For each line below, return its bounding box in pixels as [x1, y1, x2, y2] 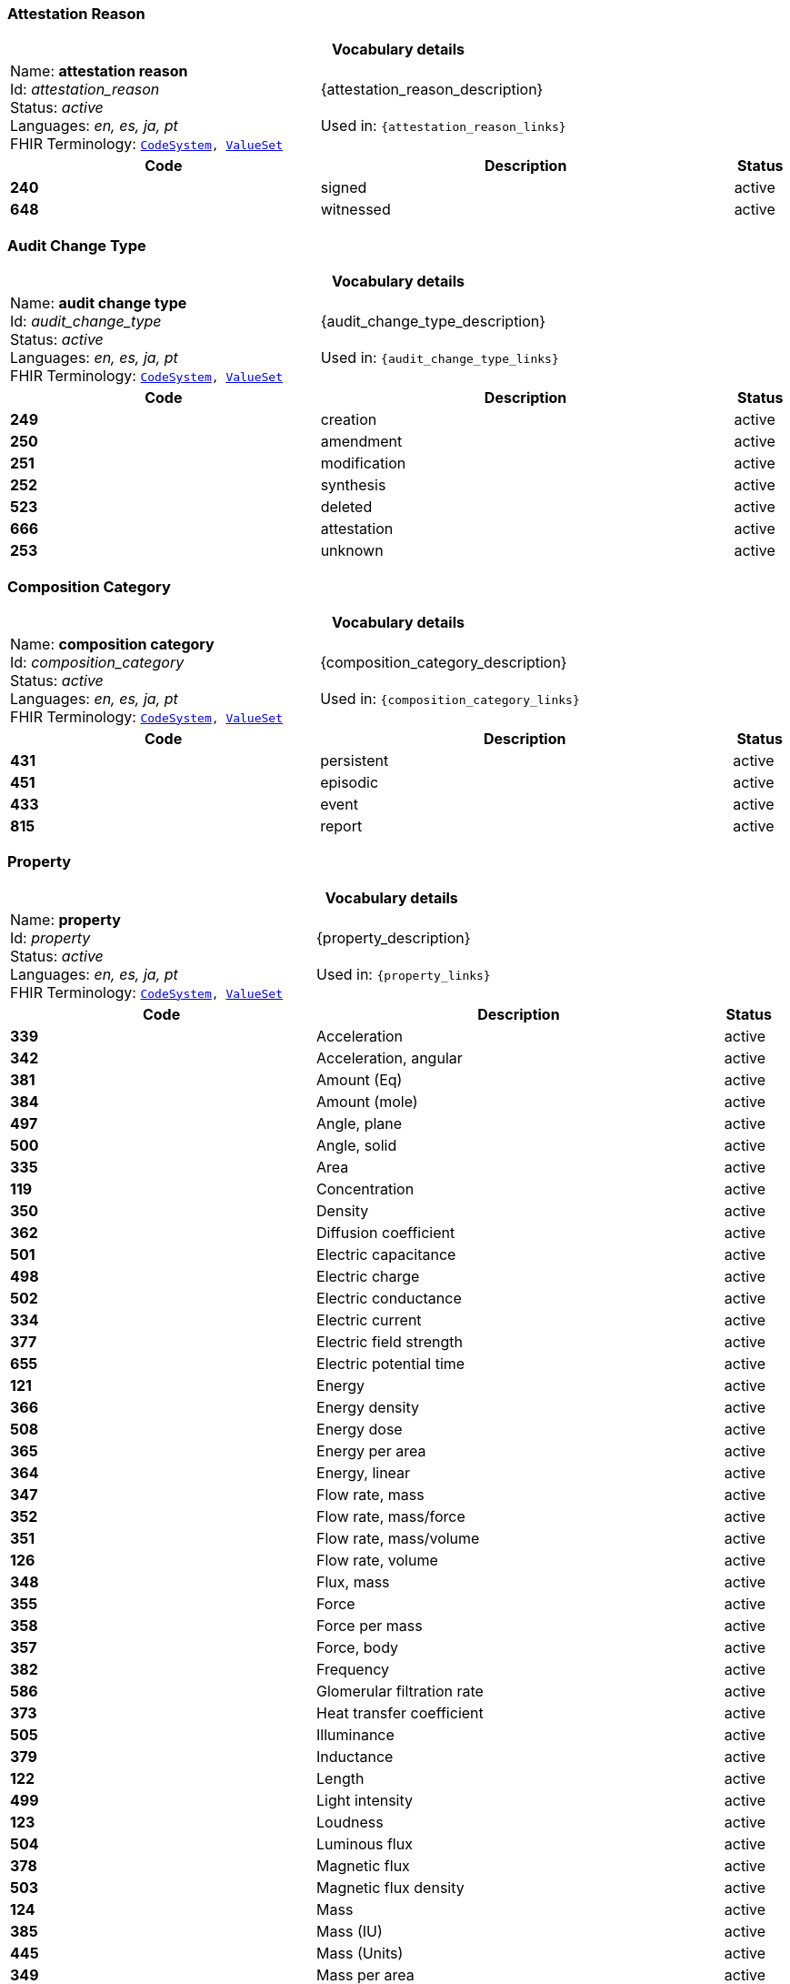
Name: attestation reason [10, 62, 188, 81]
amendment [320, 432, 403, 451]
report [320, 816, 363, 835]
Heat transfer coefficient [316, 1703, 484, 1722]
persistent [320, 750, 389, 770]
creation [320, 410, 377, 429]
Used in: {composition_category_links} [320, 689, 580, 708]
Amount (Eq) [316, 1070, 403, 1089]
